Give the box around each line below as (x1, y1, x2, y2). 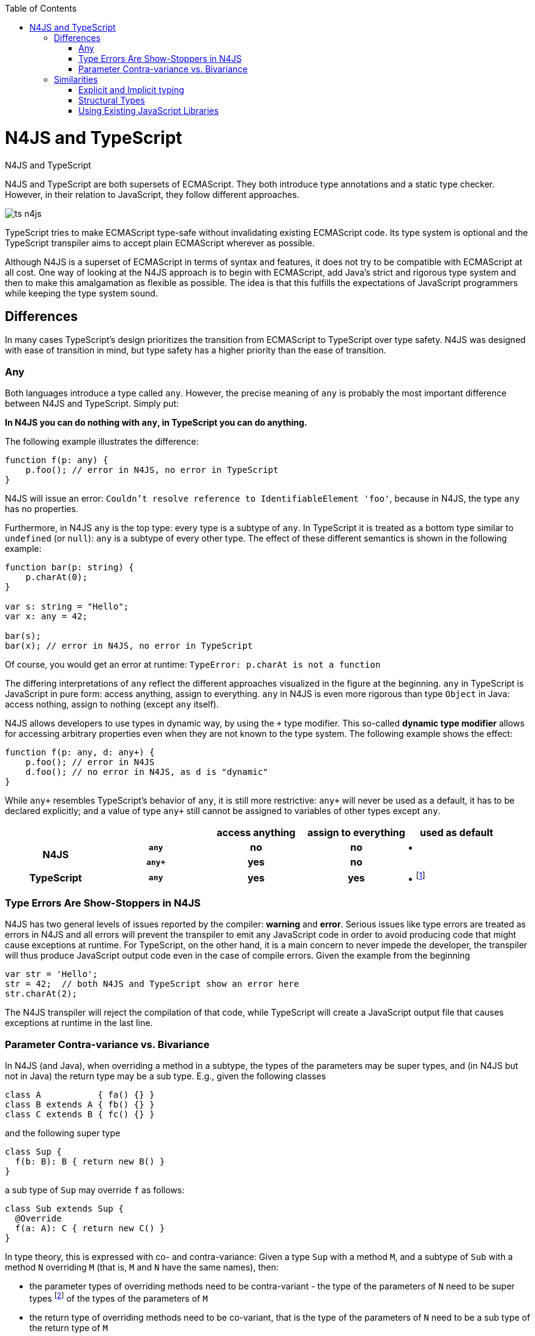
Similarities (54, 74, 98, 85)
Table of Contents (5, 3, 77, 13)
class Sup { (5, 1146, 62, 1157)
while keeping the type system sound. (5, 287, 158, 298)
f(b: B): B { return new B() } (15, 1156, 165, 1166)
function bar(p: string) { (5, 562, 134, 573)
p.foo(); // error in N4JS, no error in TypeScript (25, 465, 279, 475)
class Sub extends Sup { (5, 1203, 124, 1213)
